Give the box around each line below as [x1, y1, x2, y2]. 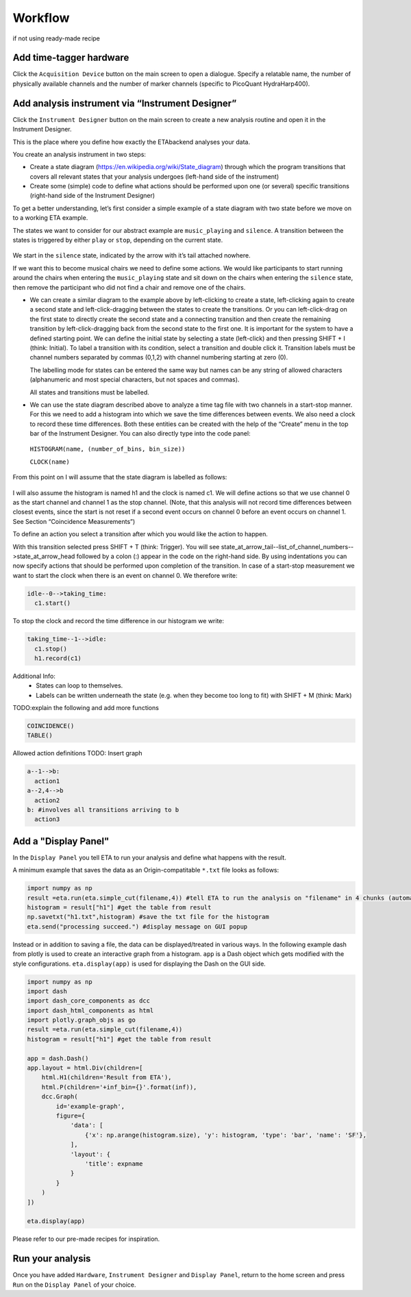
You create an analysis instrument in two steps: [12, 150, 147, 158]
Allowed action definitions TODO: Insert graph [12, 749, 143, 757]
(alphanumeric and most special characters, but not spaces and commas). [29, 375, 240, 383]
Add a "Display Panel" [12, 835, 110, 847]
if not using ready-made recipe [12, 34, 101, 42]
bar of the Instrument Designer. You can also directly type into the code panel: [29, 429, 251, 438]
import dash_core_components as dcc [27, 997, 151, 1005]
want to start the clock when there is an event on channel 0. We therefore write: [12, 571, 238, 579]
